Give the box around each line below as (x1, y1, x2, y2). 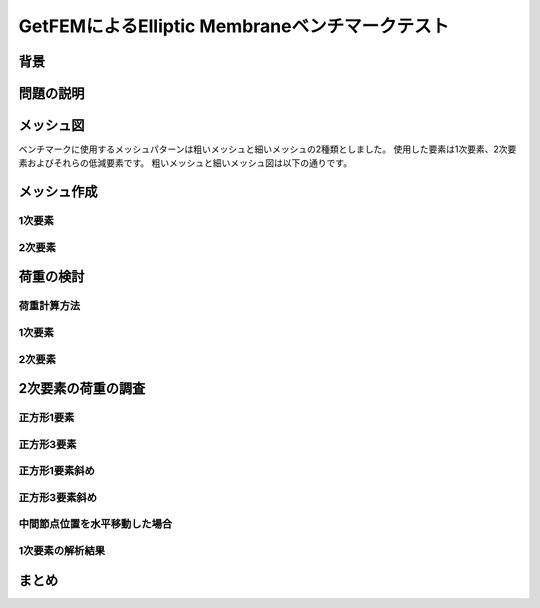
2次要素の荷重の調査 (18, 380, 146, 397)
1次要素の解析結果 (18, 543, 105, 557)
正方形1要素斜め (18, 464, 95, 478)
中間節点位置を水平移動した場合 (18, 517, 173, 531)
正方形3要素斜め (18, 490, 98, 504)
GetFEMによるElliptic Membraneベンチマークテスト (18, 15, 450, 37)
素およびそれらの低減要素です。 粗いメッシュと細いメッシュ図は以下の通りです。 (18, 157, 353, 169)
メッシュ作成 (18, 183, 98, 200)
